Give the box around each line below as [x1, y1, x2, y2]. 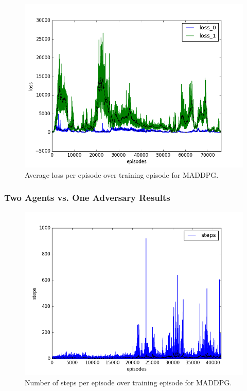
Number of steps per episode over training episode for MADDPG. [25, 377, 232, 387]
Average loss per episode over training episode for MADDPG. [25, 169, 219, 180]
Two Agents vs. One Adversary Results [4, 191, 170, 204]
